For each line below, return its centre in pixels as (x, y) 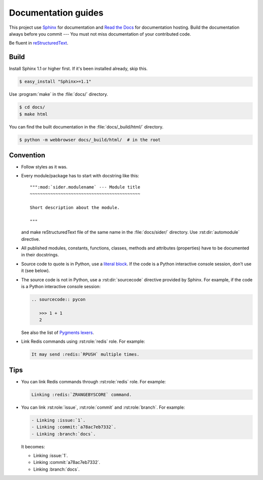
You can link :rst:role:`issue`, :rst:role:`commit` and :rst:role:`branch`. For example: (103, 407)
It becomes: (33, 446)
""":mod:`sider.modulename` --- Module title (85, 187)
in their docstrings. (40, 255)
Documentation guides (56, 13)
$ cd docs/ (32, 107)
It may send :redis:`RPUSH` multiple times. (85, 355)
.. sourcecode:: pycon (58, 299)
